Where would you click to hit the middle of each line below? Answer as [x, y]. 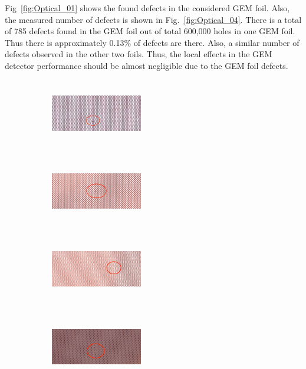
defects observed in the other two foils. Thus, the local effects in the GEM [139, 54]
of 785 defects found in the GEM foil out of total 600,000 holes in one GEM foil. [150, 31]
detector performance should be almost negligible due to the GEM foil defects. [147, 65]
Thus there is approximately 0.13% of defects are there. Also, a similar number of [152, 42]
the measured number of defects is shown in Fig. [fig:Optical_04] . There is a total [153, 19]
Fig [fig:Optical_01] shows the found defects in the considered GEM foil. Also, [147, 8]
